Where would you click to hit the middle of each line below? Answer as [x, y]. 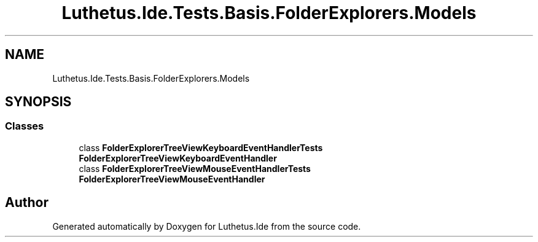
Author [27, 203]
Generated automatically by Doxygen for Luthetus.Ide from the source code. [207, 226]
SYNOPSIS [38, 102]
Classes [25, 126]
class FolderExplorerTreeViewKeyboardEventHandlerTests [201, 147]
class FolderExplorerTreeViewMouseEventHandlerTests [195, 168]
